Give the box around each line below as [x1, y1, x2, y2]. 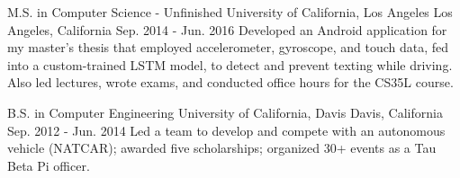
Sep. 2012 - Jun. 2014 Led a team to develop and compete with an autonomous [7, 120, 446, 139]
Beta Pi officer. [7, 156, 90, 174]
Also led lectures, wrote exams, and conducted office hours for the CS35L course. [7, 73, 454, 92]
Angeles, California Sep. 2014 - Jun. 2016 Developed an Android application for [7, 20, 447, 39]
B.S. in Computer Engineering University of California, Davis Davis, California [7, 102, 443, 121]
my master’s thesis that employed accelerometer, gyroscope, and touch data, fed [7, 38, 449, 57]
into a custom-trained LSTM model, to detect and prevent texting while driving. [7, 55, 453, 74]
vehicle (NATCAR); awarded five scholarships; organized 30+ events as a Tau [7, 138, 437, 157]
